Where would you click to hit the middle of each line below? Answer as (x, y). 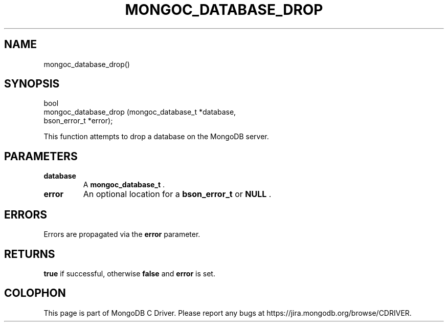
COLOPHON (35, 293)
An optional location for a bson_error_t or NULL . (177, 194)
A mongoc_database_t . (124, 185)
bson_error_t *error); (78, 121)
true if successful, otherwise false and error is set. (129, 273)
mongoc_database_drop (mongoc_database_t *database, (140, 112)
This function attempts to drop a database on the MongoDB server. (156, 137)
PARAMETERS (41, 156)
